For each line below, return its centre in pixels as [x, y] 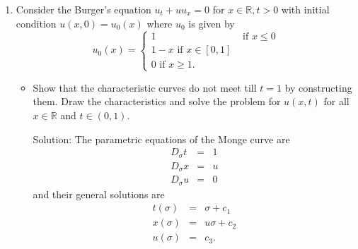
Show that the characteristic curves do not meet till [145, 87]
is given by [212, 23]
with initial [305, 9]
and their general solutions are [99, 194]
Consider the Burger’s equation [83, 9]
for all [336, 101]
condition [36, 23]
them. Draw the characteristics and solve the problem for [157, 101]
